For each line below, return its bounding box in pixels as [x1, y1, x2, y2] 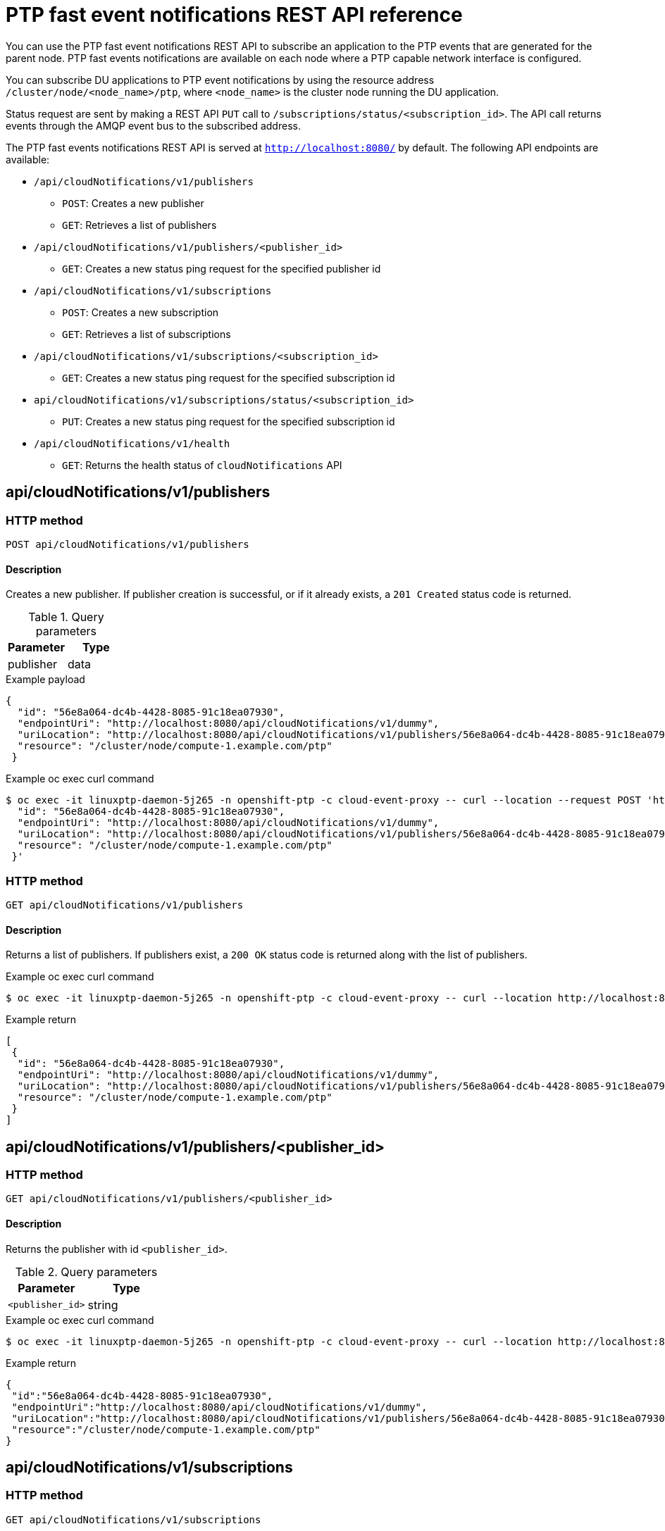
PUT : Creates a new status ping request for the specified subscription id [62, 415, 395, 427]
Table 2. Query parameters [15, 1264, 158, 1279]
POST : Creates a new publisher [62, 196, 204, 209]
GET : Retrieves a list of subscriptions [62, 327, 231, 340]
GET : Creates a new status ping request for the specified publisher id [62, 262, 381, 275]
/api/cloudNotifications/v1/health [34, 437, 230, 449]
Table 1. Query [28, 610, 104, 625]
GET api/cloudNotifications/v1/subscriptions [6, 1513, 261, 1525]
